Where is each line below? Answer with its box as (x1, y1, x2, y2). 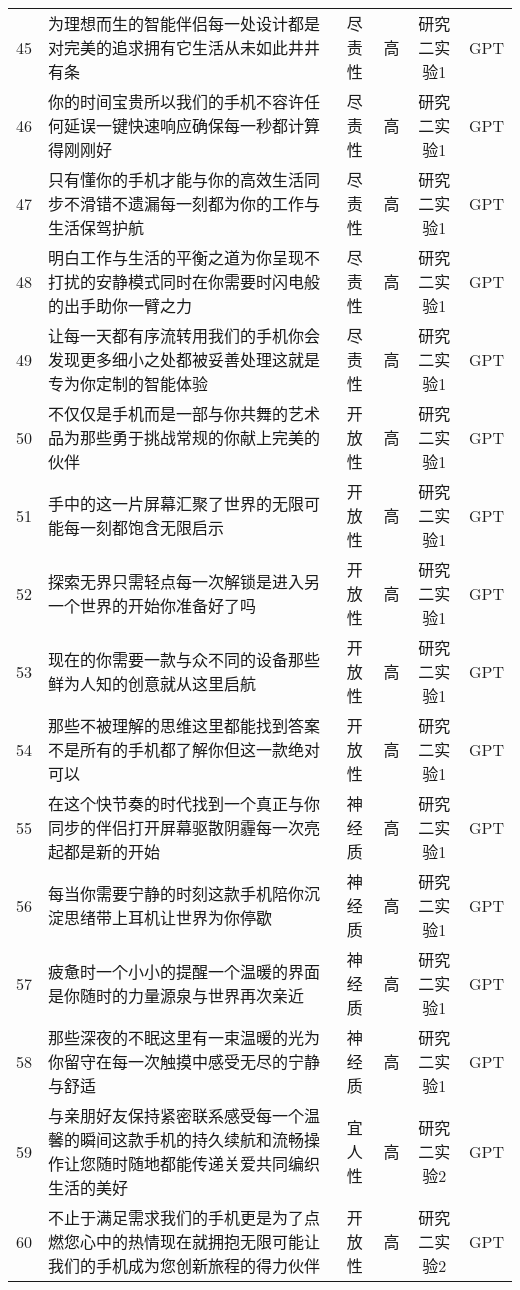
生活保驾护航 (48, 216, 145, 239)
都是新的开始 (64, 840, 161, 863)
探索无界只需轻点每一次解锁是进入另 (48, 570, 321, 593)
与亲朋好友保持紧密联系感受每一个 (48, 1104, 305, 1127)
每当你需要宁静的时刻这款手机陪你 (48, 882, 305, 905)
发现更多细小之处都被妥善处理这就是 (48, 348, 321, 371)
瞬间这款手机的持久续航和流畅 (80, 1128, 305, 1151)
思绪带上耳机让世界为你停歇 (64, 906, 273, 929)
